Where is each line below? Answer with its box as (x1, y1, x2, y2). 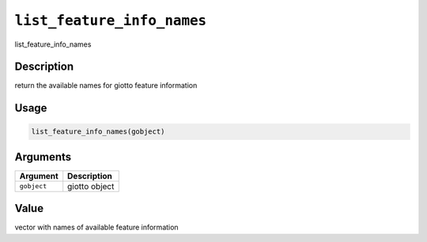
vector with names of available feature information (14, 222, 179, 233)
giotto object (67, 180, 115, 191)
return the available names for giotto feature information (14, 81, 198, 90)
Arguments (14, 150, 72, 164)
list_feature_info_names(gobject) (31, 127, 165, 136)
